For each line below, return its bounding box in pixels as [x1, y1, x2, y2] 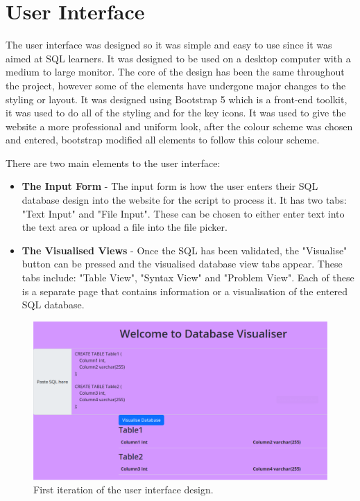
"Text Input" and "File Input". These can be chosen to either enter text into [22, 206, 345, 220]
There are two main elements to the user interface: [6, 155, 221, 170]
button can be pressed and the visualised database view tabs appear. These [22, 256, 343, 271]
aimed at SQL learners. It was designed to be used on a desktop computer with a [6, 51, 351, 65]
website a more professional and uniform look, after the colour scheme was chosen [6, 118, 353, 133]
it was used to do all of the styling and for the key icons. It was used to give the [6, 105, 346, 120]
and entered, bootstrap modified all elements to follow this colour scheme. [6, 132, 320, 147]
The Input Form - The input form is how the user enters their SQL [22, 179, 318, 193]
